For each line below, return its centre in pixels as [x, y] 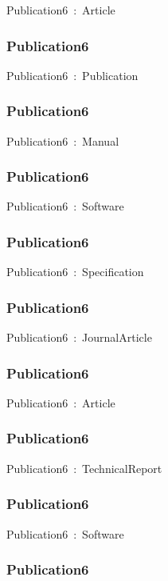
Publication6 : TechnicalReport [84, 468]
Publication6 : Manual [63, 140]
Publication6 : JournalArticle [79, 337]
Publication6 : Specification [75, 272]
